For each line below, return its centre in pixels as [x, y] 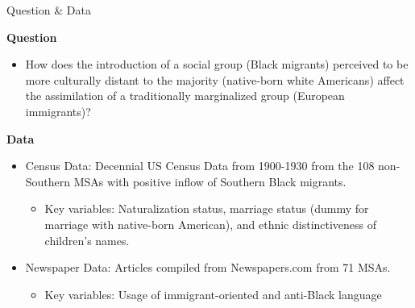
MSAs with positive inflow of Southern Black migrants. [210, 181]
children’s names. [87, 240]
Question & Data [49, 10]
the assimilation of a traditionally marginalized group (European [185, 96]
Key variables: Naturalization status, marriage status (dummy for [207, 208]
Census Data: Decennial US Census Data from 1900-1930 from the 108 [200, 166]
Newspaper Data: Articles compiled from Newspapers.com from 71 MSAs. [208, 267]
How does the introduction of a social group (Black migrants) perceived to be [217, 64]
